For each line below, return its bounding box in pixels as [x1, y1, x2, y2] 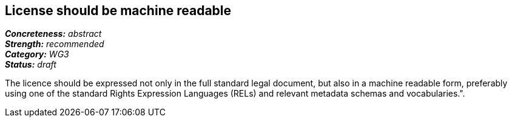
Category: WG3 [5, 49, 69, 60]
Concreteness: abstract [5, 28, 102, 39]
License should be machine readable [5, 3, 232, 18]
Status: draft [5, 59, 56, 70]
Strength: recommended [5, 39, 104, 50]
